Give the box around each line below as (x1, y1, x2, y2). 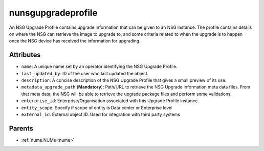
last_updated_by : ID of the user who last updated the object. (21, 70, 149, 76)
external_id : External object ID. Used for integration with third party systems (21, 111, 180, 117)
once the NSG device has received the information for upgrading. (9, 38, 141, 44)
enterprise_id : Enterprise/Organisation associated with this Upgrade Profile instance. (21, 98, 199, 104)
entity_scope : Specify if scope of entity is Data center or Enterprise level (21, 105, 173, 110)
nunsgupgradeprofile (9, 7, 98, 18)
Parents (9, 124, 34, 132)
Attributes (9, 51, 41, 59)
